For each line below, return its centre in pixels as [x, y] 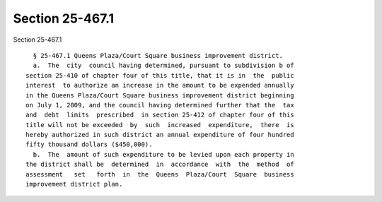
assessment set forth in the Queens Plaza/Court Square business [160, 174]
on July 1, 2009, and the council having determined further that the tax [160, 105]
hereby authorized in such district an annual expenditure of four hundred [160, 135]
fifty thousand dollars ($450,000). [89, 144]
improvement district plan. [74, 184]
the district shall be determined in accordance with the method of [160, 165]
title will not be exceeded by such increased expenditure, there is [160, 125]
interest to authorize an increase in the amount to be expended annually [160, 85]
